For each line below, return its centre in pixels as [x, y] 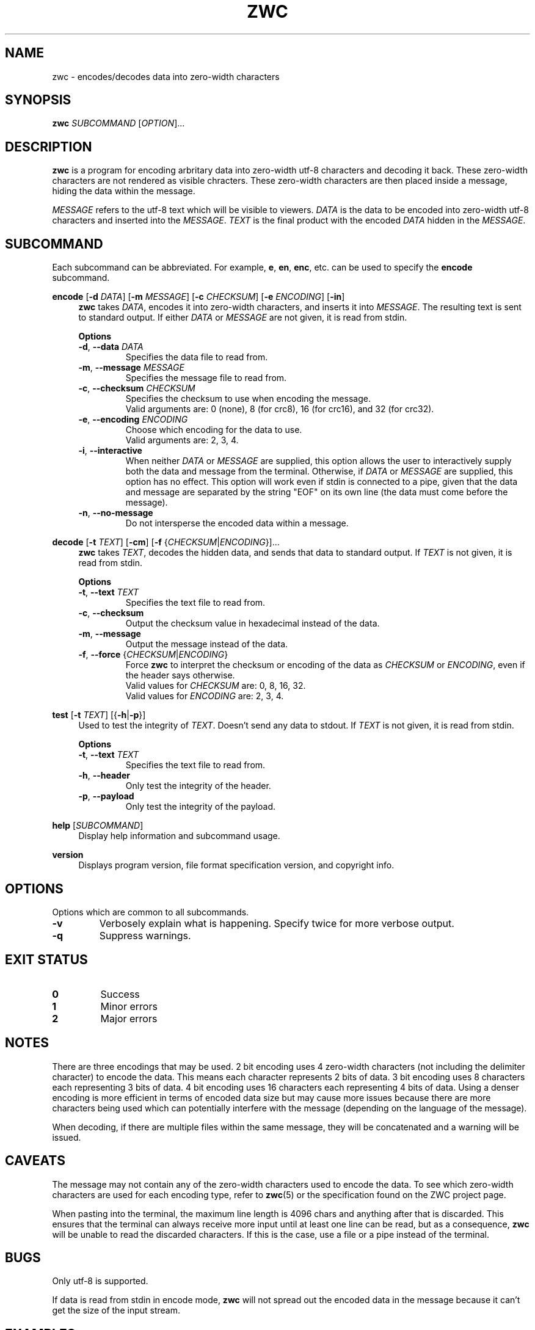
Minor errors [129, 1006]
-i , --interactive [110, 451]
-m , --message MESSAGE [131, 368]
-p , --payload [106, 796]
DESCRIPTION [49, 147]
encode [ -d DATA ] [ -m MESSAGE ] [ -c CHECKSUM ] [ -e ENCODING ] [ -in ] [198, 297]
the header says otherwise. [180, 675]
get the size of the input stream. [116, 1310]
